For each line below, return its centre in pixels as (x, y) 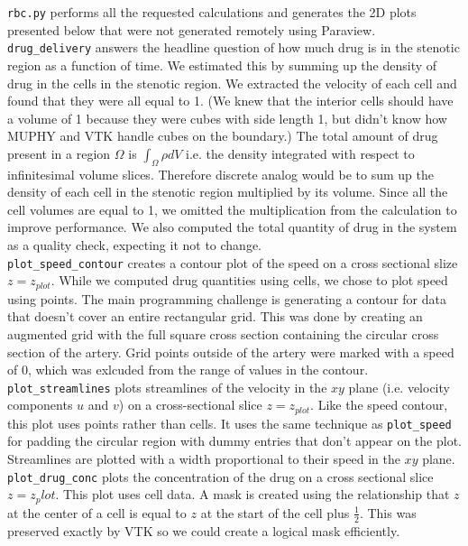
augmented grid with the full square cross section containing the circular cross (223, 333)
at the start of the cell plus (275, 512)
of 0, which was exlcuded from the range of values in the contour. (188, 370)
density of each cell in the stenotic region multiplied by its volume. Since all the (228, 192)
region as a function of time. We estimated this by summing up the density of (222, 65)
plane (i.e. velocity (399, 387)
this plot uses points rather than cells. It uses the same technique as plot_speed (229, 423)
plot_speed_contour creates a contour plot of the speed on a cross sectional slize (233, 262)
